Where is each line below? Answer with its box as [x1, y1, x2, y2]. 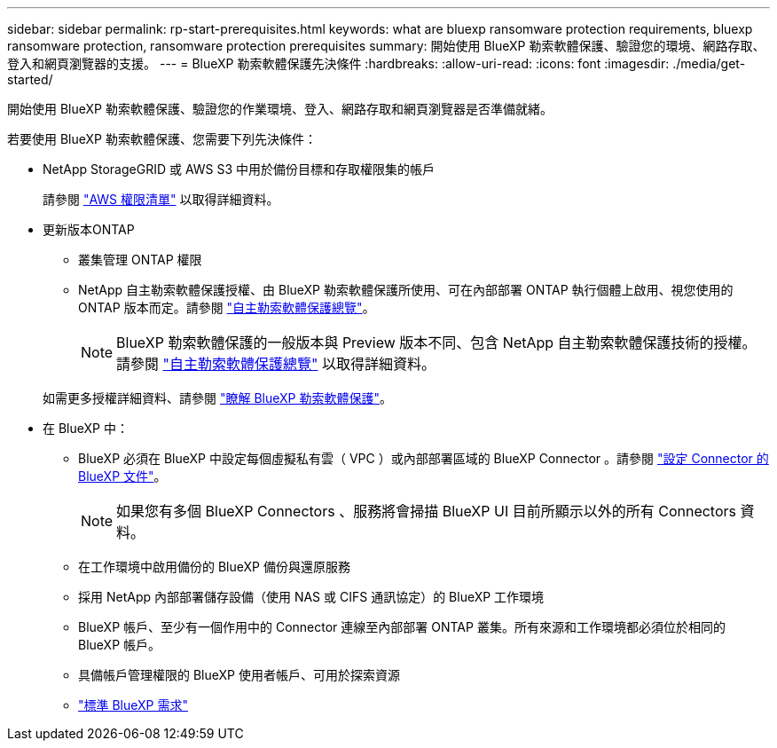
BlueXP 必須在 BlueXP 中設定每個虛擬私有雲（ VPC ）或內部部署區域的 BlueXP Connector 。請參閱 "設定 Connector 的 [78, 451, 769, 466]
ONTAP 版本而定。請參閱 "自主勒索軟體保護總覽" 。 [78, 300, 375, 315]
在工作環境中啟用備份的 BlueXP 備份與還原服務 [78, 559, 350, 574]
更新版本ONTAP [43, 222, 135, 237]
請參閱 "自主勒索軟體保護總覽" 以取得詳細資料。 [116, 355, 436, 373]
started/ [7, 72, 53, 87]
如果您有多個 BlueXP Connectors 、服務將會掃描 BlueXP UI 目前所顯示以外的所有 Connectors [116, 502, 736, 520]
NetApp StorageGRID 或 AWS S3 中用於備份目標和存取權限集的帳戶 [43, 161, 436, 177]
